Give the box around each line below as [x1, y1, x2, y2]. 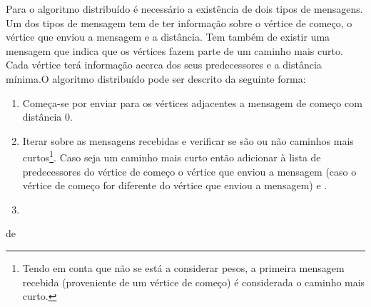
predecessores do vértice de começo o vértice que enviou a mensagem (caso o [22, 163, 357, 178]
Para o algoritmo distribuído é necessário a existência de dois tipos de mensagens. [6, 1, 363, 16]
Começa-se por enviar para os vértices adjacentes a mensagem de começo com [22, 95, 362, 110]
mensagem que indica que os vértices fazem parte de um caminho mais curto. [6, 43, 343, 58]
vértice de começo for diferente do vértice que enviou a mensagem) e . [22, 178, 327, 193]
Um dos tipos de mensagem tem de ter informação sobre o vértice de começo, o [6, 15, 352, 30]
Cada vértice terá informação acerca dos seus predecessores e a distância [6, 57, 322, 72]
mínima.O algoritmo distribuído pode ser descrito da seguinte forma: [6, 71, 306, 86]
